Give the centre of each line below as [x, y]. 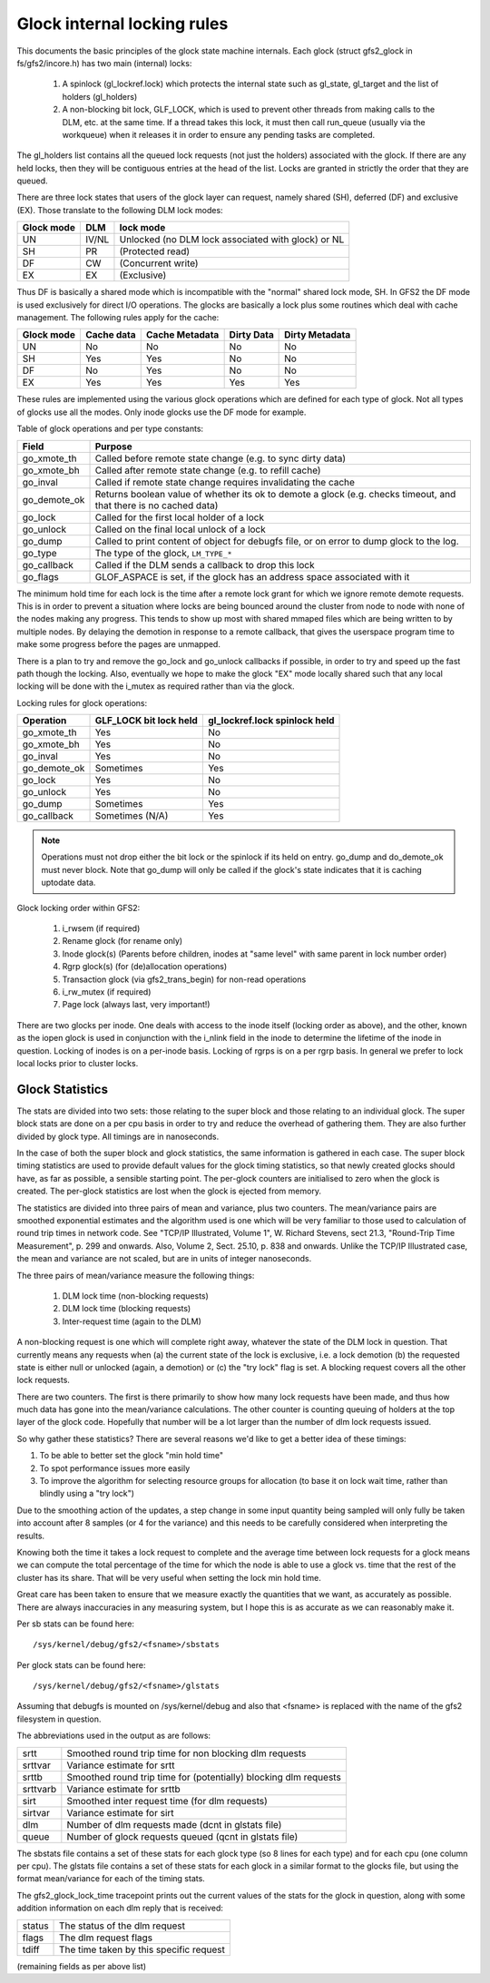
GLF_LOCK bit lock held [147, 721]
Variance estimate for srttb [123, 1789]
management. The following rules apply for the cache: [118, 318]
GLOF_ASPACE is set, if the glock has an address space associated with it [252, 576]
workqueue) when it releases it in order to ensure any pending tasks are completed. [219, 134]
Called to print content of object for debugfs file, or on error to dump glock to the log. [277, 541]
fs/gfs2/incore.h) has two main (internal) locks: [104, 63]
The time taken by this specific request [142, 1949]
